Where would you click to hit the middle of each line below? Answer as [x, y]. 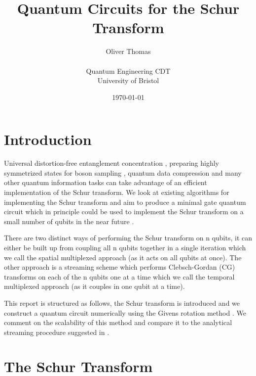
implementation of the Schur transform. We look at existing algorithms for [117, 192]
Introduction [48, 139]
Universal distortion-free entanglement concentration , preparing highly [111, 163]
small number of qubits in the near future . [69, 221]
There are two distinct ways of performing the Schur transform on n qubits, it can [128, 238]
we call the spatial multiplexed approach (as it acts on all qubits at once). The [123, 257]
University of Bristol [128, 80]
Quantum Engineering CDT [128, 70]
